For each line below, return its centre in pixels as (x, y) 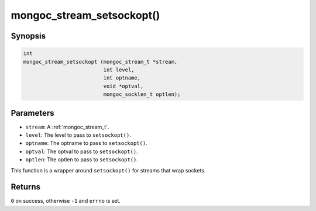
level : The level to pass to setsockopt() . (78, 135)
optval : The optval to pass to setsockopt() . (82, 151)
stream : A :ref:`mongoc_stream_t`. (67, 127)
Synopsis (28, 36)
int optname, (122, 78)
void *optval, (123, 86)
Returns (26, 187)
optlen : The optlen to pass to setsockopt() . (82, 160)
